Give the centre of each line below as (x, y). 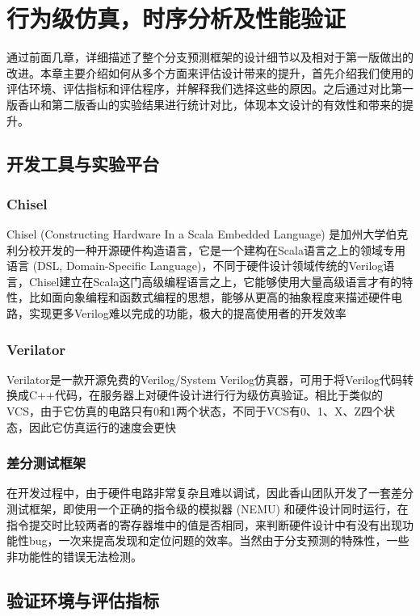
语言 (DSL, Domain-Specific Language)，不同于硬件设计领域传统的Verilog (195, 266)
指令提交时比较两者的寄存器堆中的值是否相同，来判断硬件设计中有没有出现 (204, 524)
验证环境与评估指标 (83, 599)
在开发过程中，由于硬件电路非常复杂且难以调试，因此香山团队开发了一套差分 (210, 493)
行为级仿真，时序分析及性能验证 (176, 18)
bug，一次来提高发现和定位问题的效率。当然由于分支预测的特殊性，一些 (219, 540)
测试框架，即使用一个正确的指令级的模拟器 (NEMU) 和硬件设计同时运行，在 (208, 509)
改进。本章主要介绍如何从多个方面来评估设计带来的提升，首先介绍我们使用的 (210, 72)
